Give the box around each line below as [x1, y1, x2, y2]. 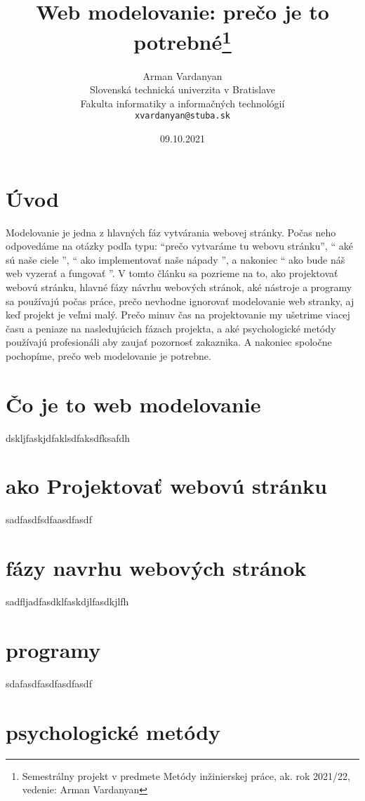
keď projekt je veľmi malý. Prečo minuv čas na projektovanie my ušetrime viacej [6, 307, 350, 322]
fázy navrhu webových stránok [6, 553, 307, 582]
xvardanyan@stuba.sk [134, 111, 231, 121]
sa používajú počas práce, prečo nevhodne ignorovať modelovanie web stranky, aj [6, 293, 354, 308]
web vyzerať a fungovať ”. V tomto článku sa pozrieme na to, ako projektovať [6, 266, 338, 281]
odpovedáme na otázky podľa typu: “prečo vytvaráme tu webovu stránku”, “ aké [6, 238, 353, 253]
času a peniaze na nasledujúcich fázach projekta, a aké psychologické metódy [6, 321, 336, 335]
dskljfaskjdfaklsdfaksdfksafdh [6, 430, 131, 445]
